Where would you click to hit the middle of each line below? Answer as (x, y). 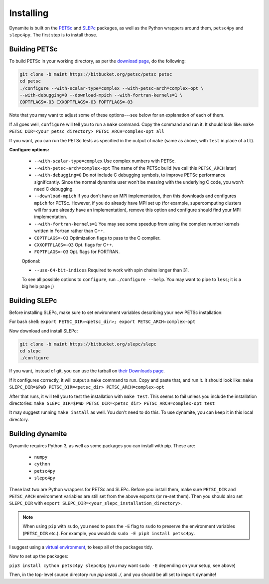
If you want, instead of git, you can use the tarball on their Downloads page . (87, 371)
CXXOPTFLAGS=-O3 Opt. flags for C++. (74, 245)
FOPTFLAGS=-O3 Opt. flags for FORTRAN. (77, 252)
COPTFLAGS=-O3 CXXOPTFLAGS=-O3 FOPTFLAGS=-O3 (76, 102)
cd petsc (30, 81)
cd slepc (30, 351)
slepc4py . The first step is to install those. (53, 34)
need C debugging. (54, 189)
